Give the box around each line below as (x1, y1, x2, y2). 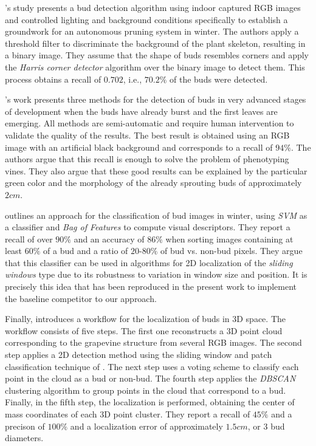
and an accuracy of (74, 232, 145, 245)
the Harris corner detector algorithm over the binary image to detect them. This (5, 60, 305, 73)
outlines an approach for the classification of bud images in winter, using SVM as (5, 208, 307, 221)
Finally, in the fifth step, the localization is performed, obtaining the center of (5, 396, 295, 408)
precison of (5, 419, 45, 432)
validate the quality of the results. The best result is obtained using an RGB (5, 128, 290, 141)
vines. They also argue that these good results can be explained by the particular (5, 164, 307, 177)
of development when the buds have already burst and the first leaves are (5, 105, 278, 117)
